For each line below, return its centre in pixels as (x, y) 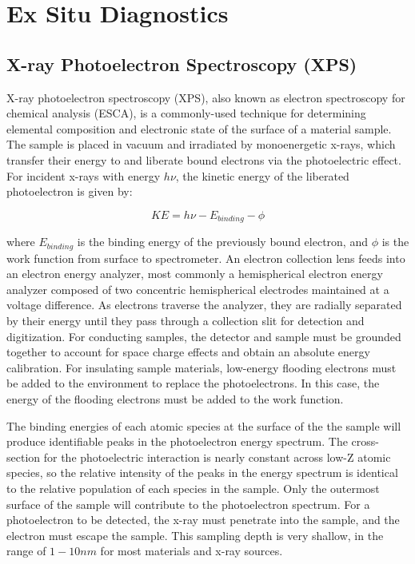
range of (26, 551)
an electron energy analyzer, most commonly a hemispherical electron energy (195, 274)
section (24, 457)
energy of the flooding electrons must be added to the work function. (175, 398)
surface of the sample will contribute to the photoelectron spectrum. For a (188, 504)
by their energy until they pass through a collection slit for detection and (186, 321)
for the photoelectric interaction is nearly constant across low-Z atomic (217, 457)
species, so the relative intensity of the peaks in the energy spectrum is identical (202, 473)
